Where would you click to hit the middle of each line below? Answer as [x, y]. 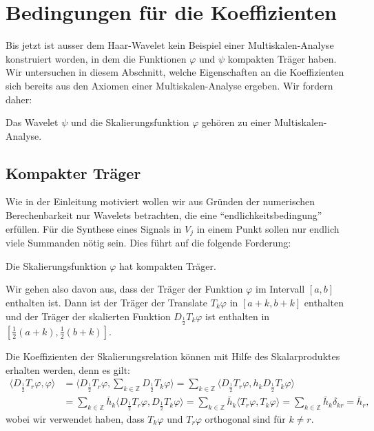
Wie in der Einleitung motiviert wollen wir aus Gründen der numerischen [160, 201]
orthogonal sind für [245, 418]
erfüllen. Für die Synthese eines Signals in [94, 228]
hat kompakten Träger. [168, 265]
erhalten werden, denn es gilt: [68, 369]
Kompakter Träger [73, 172]
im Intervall [280, 289]
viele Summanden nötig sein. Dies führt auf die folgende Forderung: [148, 243]
